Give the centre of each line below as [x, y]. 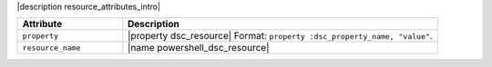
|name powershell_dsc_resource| [199, 48]
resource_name [51, 48]
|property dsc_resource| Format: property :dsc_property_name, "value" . [280, 36]
